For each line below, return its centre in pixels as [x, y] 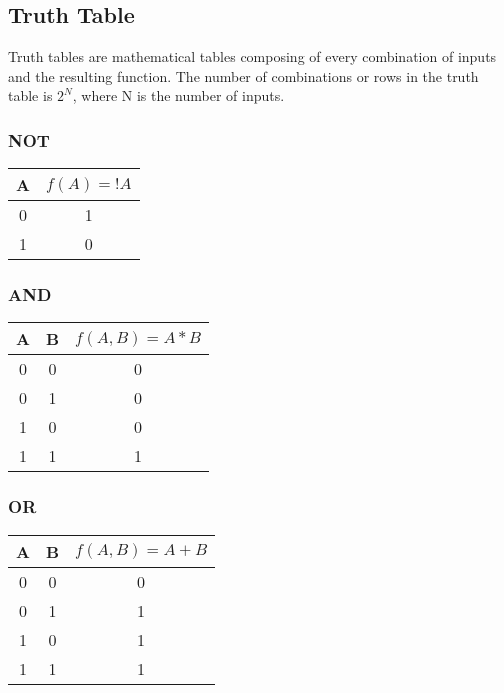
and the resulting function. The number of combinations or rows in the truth [243, 75]
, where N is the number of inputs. [178, 95]
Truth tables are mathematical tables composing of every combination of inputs [252, 56]
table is [30, 95]
